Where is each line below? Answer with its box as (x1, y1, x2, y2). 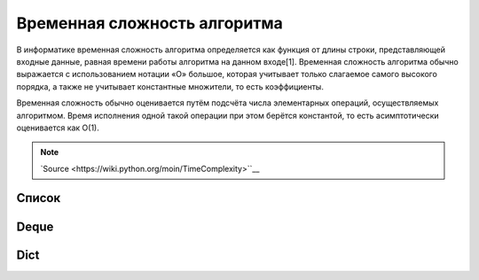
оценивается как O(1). (16, 122, 99, 133)
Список (16, 191, 61, 206)
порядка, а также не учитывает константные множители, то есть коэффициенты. (16, 81, 324, 92)
